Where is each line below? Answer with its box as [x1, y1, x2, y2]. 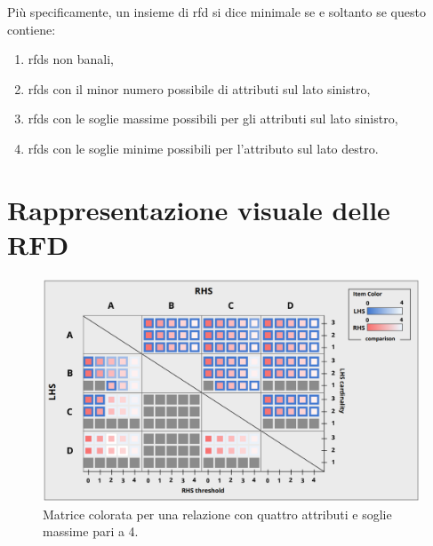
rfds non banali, [28, 50, 115, 68]
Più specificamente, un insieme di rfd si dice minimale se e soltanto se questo [7, 3, 426, 20]
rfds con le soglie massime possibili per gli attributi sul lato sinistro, [28, 109, 398, 128]
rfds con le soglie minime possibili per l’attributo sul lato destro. [28, 138, 379, 157]
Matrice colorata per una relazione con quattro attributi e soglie [43, 504, 392, 523]
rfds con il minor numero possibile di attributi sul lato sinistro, [28, 79, 371, 98]
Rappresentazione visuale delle [7, 191, 390, 227]
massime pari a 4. [43, 522, 139, 541]
